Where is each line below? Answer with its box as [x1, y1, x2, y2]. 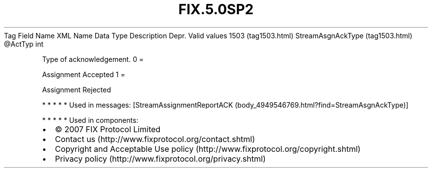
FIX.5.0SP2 [178, 1, 254, 18]
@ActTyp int [4, 39, 44, 48]
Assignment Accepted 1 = [42, 70, 125, 79]
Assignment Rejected [42, 85, 111, 94]
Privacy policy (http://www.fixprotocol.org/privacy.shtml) [55, 153, 266, 164]
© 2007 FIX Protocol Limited [55, 124, 161, 134]
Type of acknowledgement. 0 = [42, 55, 144, 63]
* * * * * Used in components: [42, 115, 139, 124]
